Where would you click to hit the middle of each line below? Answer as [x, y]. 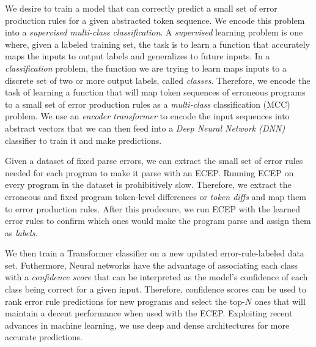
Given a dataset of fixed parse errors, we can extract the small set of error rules [154, 161]
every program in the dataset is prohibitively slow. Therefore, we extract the [148, 185]
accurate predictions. [44, 337]
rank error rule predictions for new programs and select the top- [125, 301]
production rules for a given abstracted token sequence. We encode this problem [155, 20]
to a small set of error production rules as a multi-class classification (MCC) [148, 104]
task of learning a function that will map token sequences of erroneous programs [155, 92]
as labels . [21, 232]
